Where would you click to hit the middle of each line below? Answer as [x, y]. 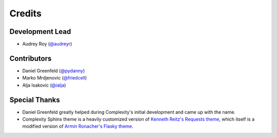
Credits [26, 13]
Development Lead [40, 32]
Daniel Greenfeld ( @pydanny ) [54, 71]
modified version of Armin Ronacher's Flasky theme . [78, 126]
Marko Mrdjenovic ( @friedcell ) [55, 78]
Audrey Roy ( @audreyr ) [47, 44]
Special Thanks [35, 100]
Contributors [31, 58]
